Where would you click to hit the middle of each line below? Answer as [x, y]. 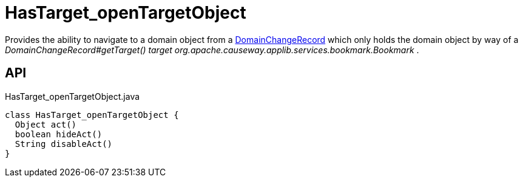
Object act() [46, 124]
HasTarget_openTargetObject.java [73, 96]
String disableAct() [64, 144]
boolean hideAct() [59, 134]
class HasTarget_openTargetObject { [92, 115]
